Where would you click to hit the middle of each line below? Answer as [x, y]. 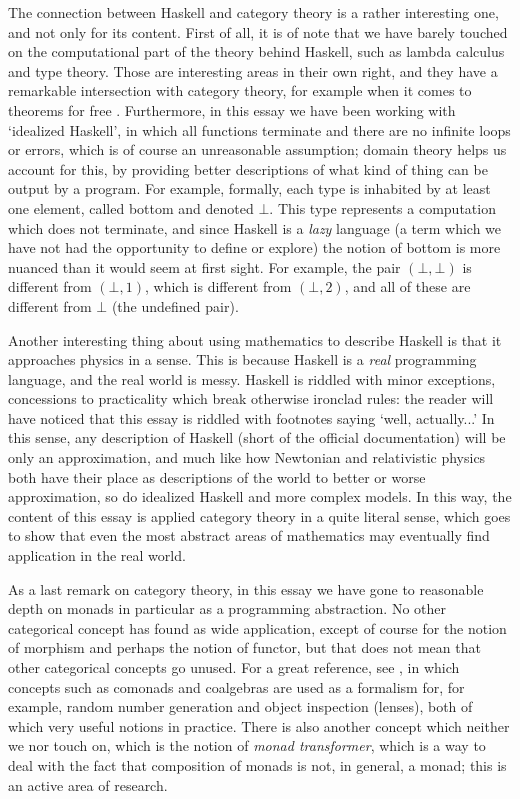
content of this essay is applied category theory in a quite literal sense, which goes [259, 515]
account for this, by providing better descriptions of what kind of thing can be [248, 168]
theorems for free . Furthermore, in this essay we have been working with [232, 109]
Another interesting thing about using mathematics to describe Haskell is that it [255, 339]
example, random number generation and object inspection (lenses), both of [240, 706]
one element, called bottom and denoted [131, 207]
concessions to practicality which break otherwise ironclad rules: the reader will [251, 398]
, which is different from [218, 286]
